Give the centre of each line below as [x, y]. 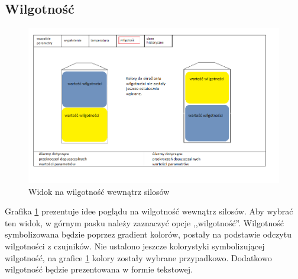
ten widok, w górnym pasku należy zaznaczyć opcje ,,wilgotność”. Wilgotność [144, 222]
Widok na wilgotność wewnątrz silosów [99, 191]
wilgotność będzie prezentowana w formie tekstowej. [99, 269]
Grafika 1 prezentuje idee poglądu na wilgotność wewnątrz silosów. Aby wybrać [149, 211]
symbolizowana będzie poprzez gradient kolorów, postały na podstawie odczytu [148, 234]
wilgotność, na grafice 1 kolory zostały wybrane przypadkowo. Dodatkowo [138, 257]
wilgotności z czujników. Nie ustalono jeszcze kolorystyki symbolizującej [135, 246]
